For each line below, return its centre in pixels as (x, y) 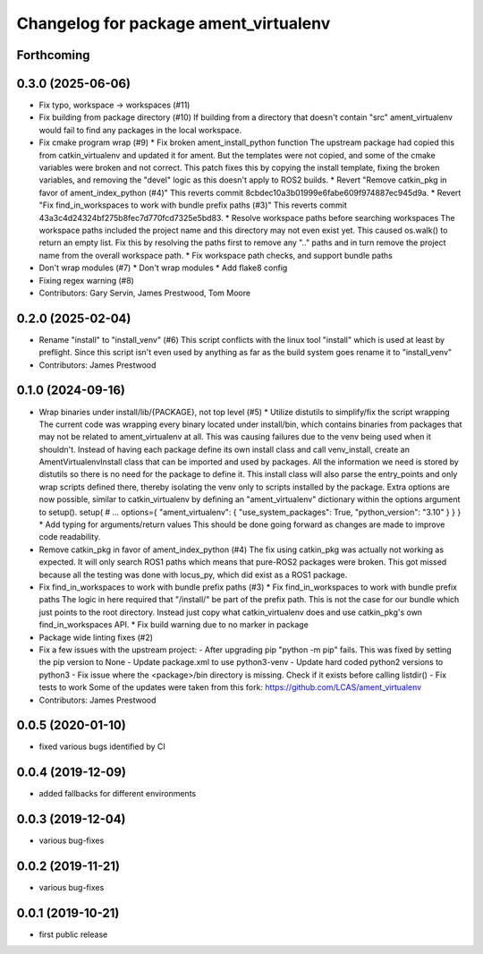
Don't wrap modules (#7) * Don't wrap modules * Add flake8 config (163, 268)
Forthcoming (53, 55)
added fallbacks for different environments (118, 794)
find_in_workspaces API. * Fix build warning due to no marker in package (174, 625)
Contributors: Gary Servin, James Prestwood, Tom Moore (144, 293)
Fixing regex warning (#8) (86, 280)
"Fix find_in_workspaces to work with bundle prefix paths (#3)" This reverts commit (193, 205)
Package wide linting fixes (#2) (96, 637)
